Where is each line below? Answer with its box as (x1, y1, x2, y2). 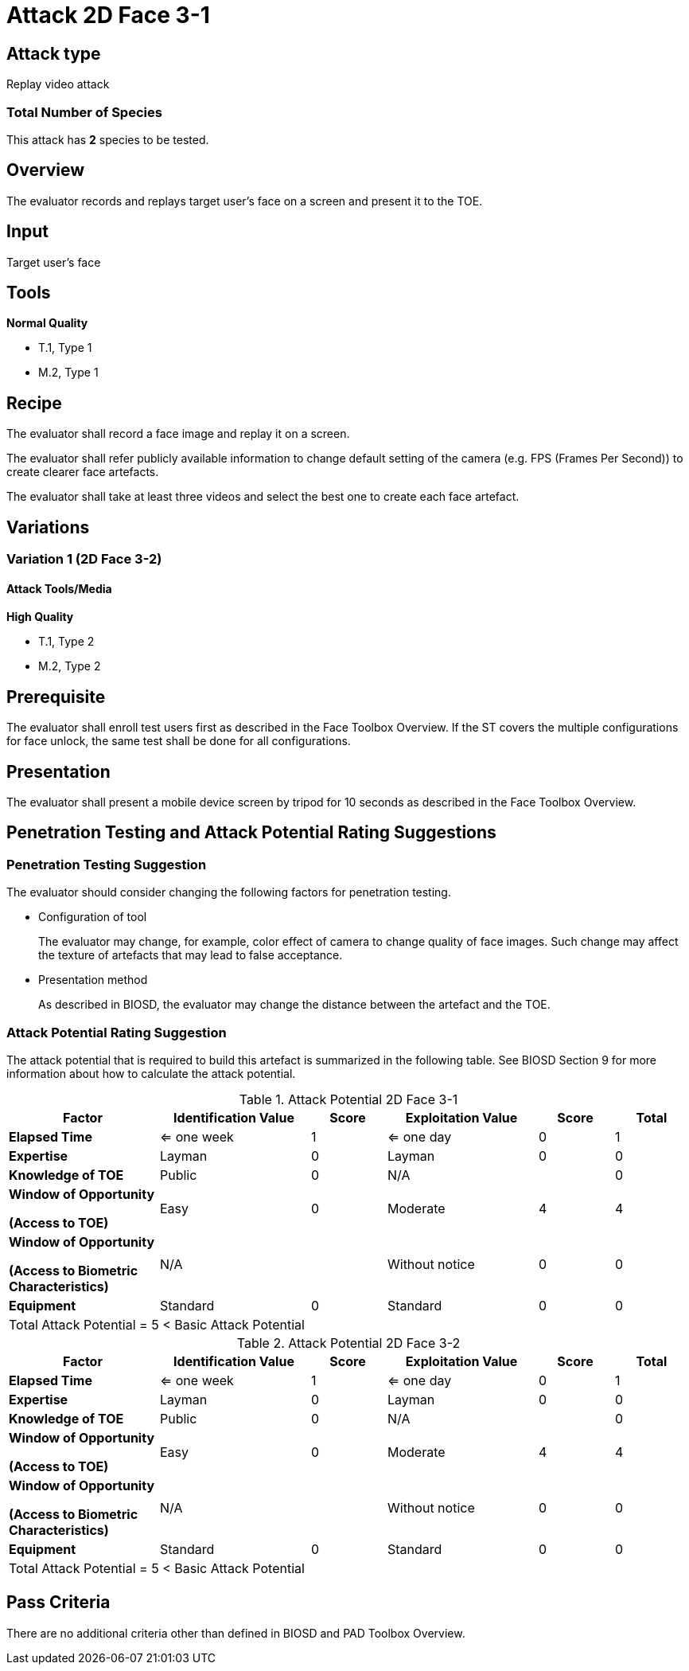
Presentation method (38, 973, 148, 987)
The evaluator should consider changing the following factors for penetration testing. (6, 885, 451, 900)
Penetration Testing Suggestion (6, 856, 207, 873)
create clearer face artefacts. (6, 465, 159, 479)
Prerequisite (6, 686, 106, 707)
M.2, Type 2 (38, 659, 101, 673)
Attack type (6, 43, 101, 64)
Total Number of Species (6, 103, 162, 120)
